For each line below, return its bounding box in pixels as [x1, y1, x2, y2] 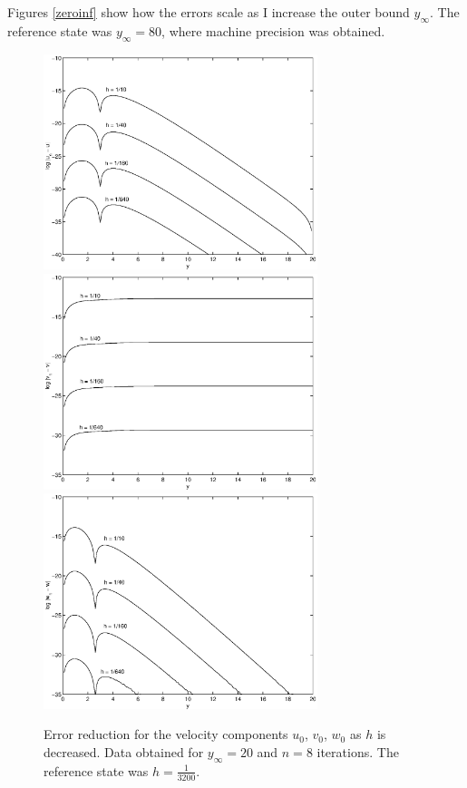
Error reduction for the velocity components [44, 725, 288, 744]
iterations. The [316, 743, 399, 762]
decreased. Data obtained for [44, 743, 204, 762]
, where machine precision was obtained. [161, 21, 385, 40]
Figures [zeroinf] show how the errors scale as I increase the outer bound [7, 3, 410, 21]
